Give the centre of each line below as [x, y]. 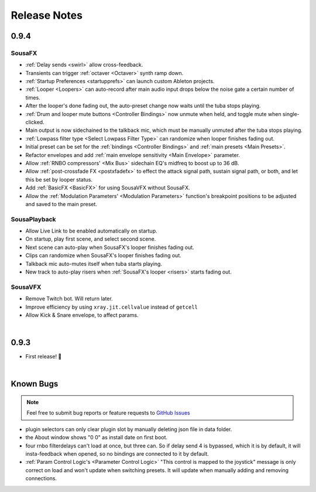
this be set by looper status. [59, 179]
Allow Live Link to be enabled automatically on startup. [91, 231]
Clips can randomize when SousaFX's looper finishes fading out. [103, 255]
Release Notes [47, 15]
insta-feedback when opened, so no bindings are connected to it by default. [117, 454]
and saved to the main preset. [61, 204]
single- [291, 114]
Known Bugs [35, 384]
